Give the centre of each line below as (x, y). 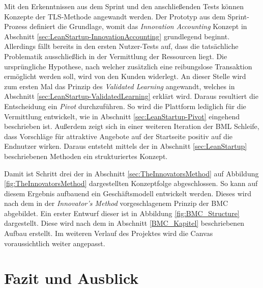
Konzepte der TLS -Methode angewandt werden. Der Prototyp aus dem (115, 16)
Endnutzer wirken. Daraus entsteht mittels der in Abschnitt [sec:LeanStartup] (126, 146)
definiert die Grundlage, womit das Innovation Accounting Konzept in (138, 26)
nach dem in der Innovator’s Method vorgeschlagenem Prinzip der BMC (116, 203)
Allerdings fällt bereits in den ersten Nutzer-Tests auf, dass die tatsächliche (121, 46)
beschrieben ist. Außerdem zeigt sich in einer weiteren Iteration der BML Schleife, (132, 126)
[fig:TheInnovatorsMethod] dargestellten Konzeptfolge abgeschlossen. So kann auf (131, 183)
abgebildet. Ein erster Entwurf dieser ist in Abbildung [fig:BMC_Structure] (122, 213)
